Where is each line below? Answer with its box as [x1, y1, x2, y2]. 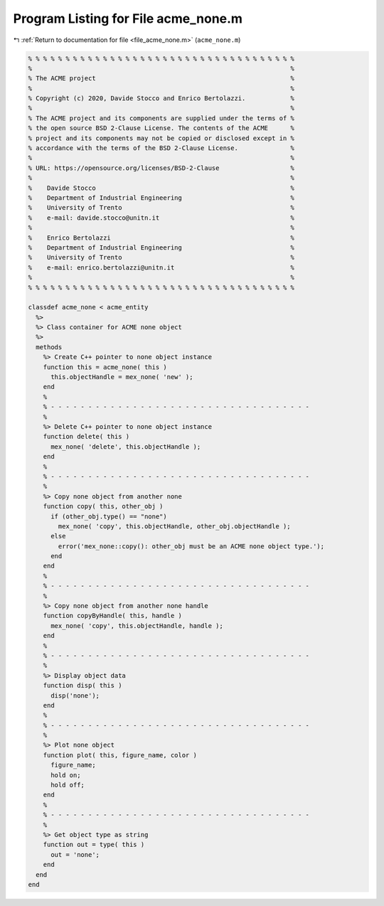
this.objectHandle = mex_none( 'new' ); [50, 373, 193, 381]
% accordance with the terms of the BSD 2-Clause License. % [28, 144, 295, 152]
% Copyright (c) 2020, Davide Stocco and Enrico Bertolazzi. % [28, 95, 295, 102]
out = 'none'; [50, 851, 100, 858]
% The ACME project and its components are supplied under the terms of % [28, 114, 295, 122]
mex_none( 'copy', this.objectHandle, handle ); [50, 622, 223, 629]
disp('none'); [50, 691, 100, 700]
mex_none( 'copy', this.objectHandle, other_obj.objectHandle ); [58, 522, 291, 530]
